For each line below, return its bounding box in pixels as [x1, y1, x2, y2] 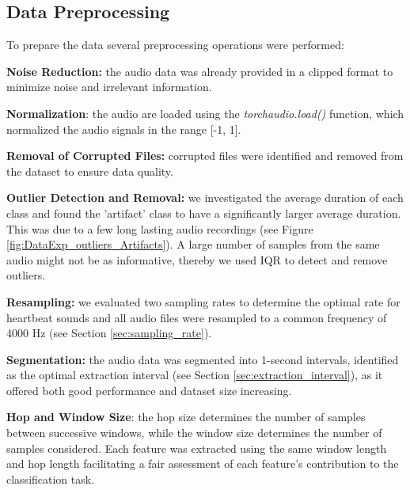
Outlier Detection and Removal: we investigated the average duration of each [6, 189, 404, 206]
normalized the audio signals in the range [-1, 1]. [6, 120, 241, 137]
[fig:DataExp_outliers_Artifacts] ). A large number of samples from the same [6, 236, 380, 253]
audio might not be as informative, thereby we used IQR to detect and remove [6, 251, 388, 268]
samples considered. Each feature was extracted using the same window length [6, 439, 387, 456]
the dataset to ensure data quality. [6, 162, 173, 179]
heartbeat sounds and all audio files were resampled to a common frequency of [6, 309, 387, 325]
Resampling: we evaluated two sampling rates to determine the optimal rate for [6, 293, 401, 310]
